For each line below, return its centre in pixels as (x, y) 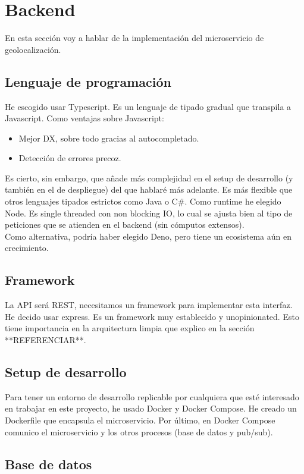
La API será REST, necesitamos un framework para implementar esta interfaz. (149, 305)
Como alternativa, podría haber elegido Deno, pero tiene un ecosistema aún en (148, 236)
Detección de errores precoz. (70, 158)
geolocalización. (33, 49)
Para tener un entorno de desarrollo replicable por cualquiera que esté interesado (152, 396)
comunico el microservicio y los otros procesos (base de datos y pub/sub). (139, 431)
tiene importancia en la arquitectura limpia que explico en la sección (130, 328)
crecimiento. (27, 248)
